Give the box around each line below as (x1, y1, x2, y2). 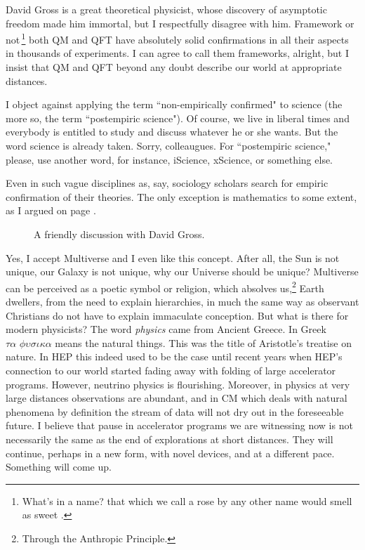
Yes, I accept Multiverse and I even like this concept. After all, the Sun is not (6, 250, 340, 265)
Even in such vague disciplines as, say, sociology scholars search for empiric (6, 176, 328, 190)
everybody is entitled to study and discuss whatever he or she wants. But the (6, 124, 338, 139)
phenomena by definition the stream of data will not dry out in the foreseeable (6, 404, 344, 419)
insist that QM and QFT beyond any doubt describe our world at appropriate (6, 60, 342, 74)
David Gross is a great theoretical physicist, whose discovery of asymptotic (6, 2, 327, 16)
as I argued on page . (6, 203, 96, 218)
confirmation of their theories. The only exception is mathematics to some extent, (6, 189, 357, 204)
